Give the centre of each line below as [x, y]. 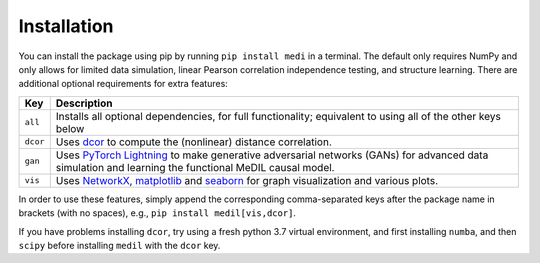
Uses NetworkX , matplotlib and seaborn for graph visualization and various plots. [247, 180]
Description [84, 103]
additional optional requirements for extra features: [123, 84]
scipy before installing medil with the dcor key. [119, 245]
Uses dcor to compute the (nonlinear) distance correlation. [193, 142]
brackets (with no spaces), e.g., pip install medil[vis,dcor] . [157, 213]
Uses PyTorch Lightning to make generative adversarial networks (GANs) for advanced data [272, 155]
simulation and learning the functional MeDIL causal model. [195, 167]
